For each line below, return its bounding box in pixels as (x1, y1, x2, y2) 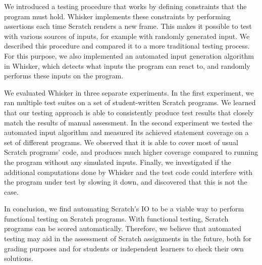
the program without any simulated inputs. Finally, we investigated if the (4, 156, 231, 167)
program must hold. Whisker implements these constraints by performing (4, 11, 231, 21)
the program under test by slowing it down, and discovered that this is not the (4, 176, 247, 187)
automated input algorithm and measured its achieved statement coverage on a (4, 127, 249, 138)
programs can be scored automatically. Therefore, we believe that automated (4, 223, 242, 234)
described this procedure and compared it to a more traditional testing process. (4, 40, 250, 51)
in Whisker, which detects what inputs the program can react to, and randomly (4, 60, 250, 71)
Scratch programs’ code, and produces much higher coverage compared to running (4, 147, 258, 157)
